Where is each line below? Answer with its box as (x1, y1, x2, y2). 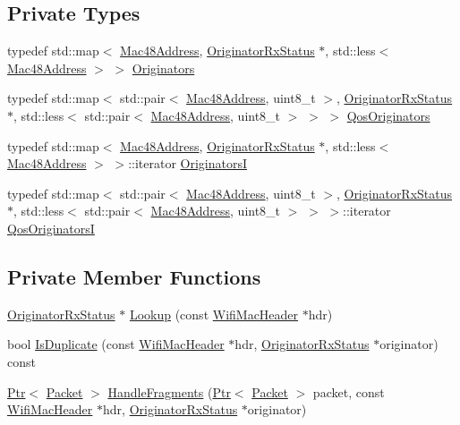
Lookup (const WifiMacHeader (129, 304, 299, 323)
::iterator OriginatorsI (128, 154, 247, 173)
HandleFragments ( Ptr (107, 382, 231, 401)
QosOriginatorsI (7, 218, 95, 237)
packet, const (312, 382, 385, 401)
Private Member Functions (7, 262, 261, 290)
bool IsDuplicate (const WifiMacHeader (7, 335, 225, 353)
